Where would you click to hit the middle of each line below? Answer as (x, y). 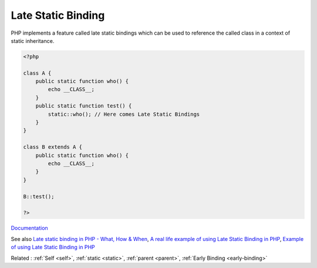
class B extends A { (53, 147)
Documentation (29, 228)
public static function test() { (84, 106)
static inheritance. (33, 41)
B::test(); (39, 196)
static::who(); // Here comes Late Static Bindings (124, 114)
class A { (37, 73)
